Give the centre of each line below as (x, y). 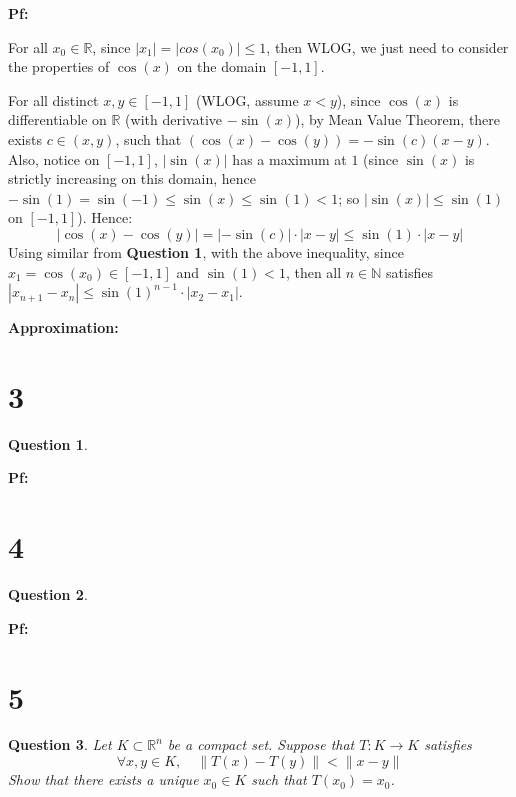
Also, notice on (54, 158)
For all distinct (53, 99)
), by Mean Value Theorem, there (398, 119)
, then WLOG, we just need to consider (387, 46)
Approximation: (63, 327)
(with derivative (173, 119)
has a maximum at (289, 158)
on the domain (222, 66)
